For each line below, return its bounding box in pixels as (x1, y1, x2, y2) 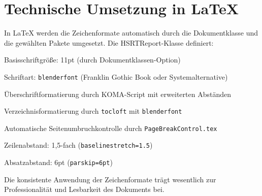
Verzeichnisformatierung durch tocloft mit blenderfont (4, 106, 182, 116)
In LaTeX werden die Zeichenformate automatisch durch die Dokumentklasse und (4, 27, 258, 38)
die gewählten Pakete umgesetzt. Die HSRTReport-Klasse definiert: (4, 37, 214, 48)
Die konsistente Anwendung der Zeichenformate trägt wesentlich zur (4, 174, 216, 184)
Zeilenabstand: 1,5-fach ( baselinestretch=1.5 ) (4, 140, 153, 150)
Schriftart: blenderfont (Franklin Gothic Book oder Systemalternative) (4, 71, 228, 82)
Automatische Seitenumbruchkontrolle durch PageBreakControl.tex (4, 122, 217, 133)
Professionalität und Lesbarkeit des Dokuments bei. (4, 184, 165, 194)
